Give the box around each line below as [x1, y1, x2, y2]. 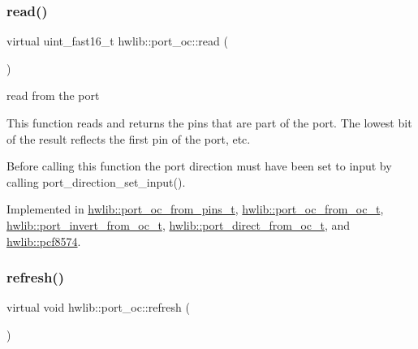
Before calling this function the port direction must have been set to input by [6, 157, 392, 174]
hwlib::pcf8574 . [6, 232, 81, 249]
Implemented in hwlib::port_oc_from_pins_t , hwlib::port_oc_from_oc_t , [6, 200, 384, 218]
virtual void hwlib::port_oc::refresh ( [6, 299, 190, 316]
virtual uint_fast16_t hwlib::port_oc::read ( [6, 32, 228, 50]
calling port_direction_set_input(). [6, 173, 186, 190]
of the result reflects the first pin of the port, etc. [6, 130, 251, 147]
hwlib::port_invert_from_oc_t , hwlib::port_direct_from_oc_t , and [6, 216, 351, 233]
